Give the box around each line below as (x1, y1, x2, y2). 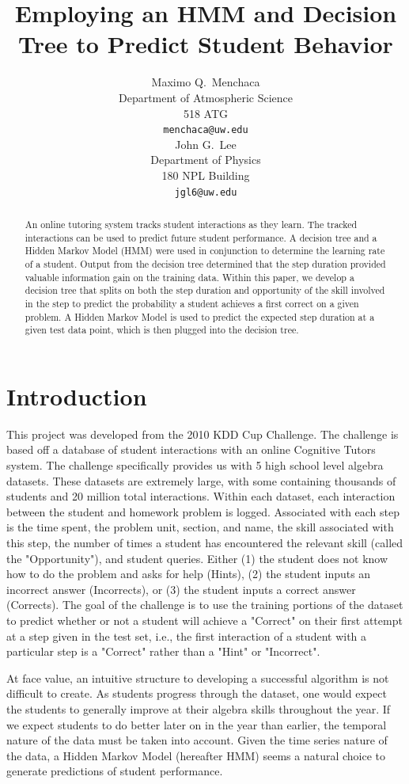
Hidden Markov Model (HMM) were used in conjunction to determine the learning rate (25, 244, 385, 257)
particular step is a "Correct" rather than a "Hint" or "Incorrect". (6, 643, 320, 660)
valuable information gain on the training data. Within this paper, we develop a (25, 270, 354, 284)
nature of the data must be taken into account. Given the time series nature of (6, 732, 388, 748)
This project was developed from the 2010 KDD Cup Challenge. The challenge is (6, 425, 399, 442)
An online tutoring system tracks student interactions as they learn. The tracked (25, 217, 358, 230)
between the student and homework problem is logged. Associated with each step (6, 503, 400, 519)
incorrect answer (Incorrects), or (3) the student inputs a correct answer (6, 580, 356, 597)
